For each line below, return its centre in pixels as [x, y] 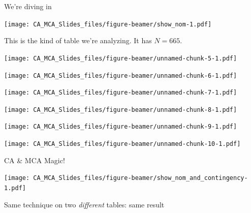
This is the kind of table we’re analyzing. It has [78, 40]
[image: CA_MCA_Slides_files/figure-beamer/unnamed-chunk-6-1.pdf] [121, 75]
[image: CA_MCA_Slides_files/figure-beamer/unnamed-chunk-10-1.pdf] [122, 144]
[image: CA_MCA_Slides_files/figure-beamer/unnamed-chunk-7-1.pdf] [121, 93]
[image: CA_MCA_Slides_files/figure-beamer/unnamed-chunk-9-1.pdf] [121, 127]
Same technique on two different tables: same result [84, 204]
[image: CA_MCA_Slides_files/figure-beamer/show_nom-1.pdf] [108, 24]
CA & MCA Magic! [35, 160]
